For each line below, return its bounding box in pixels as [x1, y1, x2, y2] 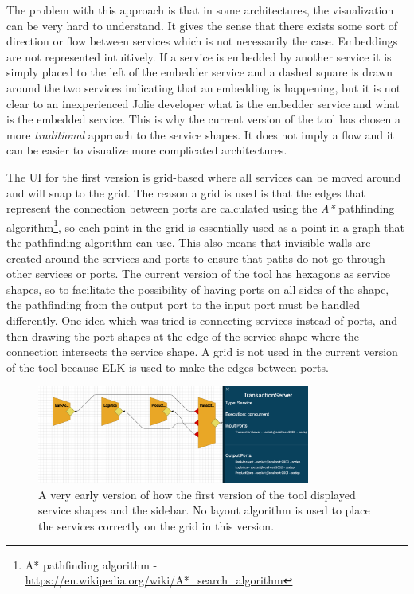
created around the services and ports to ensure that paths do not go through [6, 249, 385, 266]
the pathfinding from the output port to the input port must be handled [6, 296, 361, 313]
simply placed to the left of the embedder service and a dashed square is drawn [6, 64, 393, 80]
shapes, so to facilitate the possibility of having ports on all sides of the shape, [6, 280, 389, 297]
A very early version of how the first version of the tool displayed [38, 486, 356, 502]
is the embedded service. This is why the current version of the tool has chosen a [6, 111, 400, 127]
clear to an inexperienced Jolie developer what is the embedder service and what [6, 95, 400, 111]
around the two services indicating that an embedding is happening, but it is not [6, 79, 401, 96]
